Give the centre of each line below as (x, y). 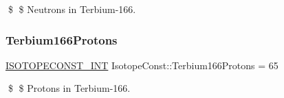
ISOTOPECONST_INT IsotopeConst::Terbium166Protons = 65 (142, 65)
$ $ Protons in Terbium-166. (69, 88)
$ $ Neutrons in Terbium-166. (72, 9)
